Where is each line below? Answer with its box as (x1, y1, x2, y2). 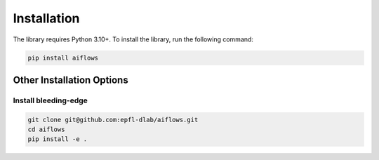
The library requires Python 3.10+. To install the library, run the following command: (13, 35, 254, 44)
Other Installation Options (13, 74, 129, 86)
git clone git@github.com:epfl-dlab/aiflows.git (27, 116, 199, 124)
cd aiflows (27, 126, 65, 133)
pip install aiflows (27, 53, 98, 62)
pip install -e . (27, 135, 88, 143)
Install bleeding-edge (13, 95, 88, 105)
